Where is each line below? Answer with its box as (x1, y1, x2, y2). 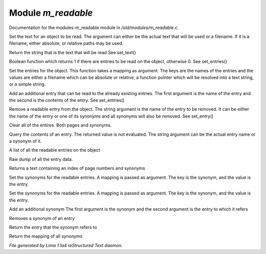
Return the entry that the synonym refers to (9, 224, 97, 230)
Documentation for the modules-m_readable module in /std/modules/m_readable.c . (9, 25, 179, 31)
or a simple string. (9, 81, 46, 87)
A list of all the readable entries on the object (9, 147, 100, 153)
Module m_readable (9, 7, 93, 18)
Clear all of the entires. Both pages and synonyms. (9, 122, 112, 128)
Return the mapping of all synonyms (9, 233, 83, 239)
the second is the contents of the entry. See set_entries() (9, 97, 125, 103)
